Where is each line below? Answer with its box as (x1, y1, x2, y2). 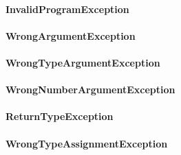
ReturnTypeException (6, 109, 114, 123)
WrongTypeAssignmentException (6, 136, 168, 150)
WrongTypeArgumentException (6, 55, 160, 69)
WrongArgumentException (6, 28, 136, 43)
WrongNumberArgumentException (6, 82, 175, 97)
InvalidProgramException (6, 1, 129, 16)
